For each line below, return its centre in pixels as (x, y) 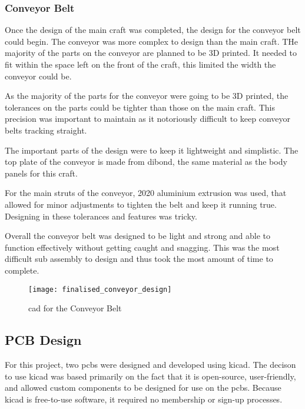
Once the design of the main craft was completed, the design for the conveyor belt (153, 30)
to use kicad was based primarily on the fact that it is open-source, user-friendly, (150, 376)
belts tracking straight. (46, 130)
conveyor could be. (38, 76)
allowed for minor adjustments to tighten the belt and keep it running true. (141, 204)
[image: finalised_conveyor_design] (100, 289)
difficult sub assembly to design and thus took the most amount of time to (139, 259)
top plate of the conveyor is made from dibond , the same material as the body (146, 162)
